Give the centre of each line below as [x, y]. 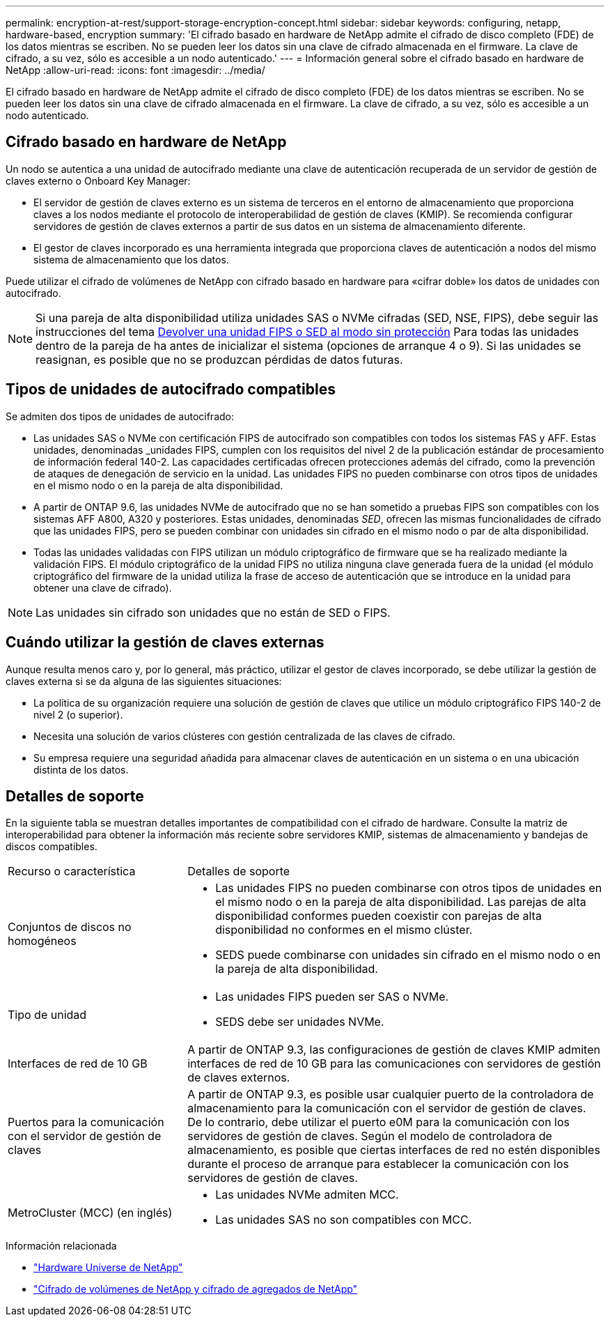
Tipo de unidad [47, 1015]
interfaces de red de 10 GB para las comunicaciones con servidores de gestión [394, 1064]
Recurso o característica [72, 871]
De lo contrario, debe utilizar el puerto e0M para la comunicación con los [379, 1122]
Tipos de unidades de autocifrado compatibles [171, 390]
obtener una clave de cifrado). [103, 587]
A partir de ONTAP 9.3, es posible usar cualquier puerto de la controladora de [391, 1094]
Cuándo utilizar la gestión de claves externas [165, 643]
